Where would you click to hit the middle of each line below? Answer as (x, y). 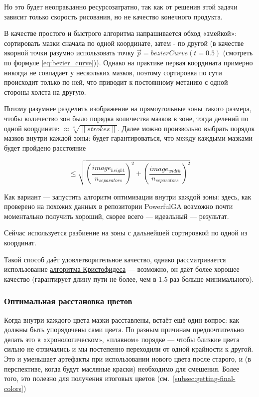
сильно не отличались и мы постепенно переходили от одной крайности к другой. (129, 349)
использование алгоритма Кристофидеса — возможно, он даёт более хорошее (122, 269)
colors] (14, 388)
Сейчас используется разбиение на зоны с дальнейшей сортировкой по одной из (126, 233)
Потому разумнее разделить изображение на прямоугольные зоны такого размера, (128, 108)
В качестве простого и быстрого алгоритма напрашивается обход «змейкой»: (121, 33)
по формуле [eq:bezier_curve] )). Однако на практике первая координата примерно (129, 62)
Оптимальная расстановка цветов (68, 301)
